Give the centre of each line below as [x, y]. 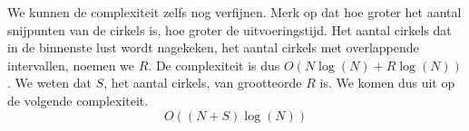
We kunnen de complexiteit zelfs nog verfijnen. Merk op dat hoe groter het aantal [234, 12]
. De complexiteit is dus [214, 65]
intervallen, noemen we [71, 65]
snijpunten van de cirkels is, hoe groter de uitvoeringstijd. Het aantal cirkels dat [230, 29]
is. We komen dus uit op [387, 83]
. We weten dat [49, 83]
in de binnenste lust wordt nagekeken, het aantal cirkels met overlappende [213, 47]
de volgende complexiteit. [78, 100]
